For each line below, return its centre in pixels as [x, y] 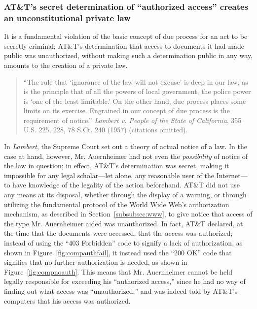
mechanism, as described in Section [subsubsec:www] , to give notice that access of [128, 214]
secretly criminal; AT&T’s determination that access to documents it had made [124, 46]
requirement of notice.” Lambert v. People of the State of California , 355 [132, 120]
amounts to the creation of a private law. [66, 65]
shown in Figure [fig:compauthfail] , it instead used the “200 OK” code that [118, 252]
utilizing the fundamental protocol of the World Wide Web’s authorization [117, 204]
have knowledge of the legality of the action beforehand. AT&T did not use [126, 185]
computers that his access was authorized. [67, 300]
